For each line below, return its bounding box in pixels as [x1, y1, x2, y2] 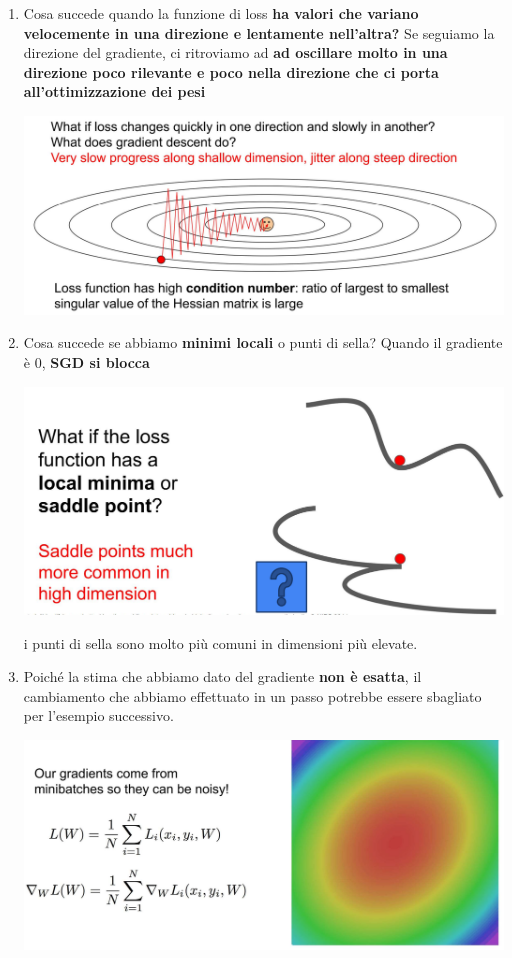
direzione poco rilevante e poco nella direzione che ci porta [23, 61, 439, 82]
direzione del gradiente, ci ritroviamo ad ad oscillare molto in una [23, 42, 448, 63]
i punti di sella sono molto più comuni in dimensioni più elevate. [23, 632, 418, 653]
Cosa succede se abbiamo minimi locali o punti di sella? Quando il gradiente [23, 332, 503, 353]
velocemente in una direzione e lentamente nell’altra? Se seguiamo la [23, 22, 495, 43]
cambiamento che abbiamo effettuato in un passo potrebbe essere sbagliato [23, 685, 482, 706]
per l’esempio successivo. [23, 705, 174, 726]
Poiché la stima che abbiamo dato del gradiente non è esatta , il [23, 666, 422, 687]
